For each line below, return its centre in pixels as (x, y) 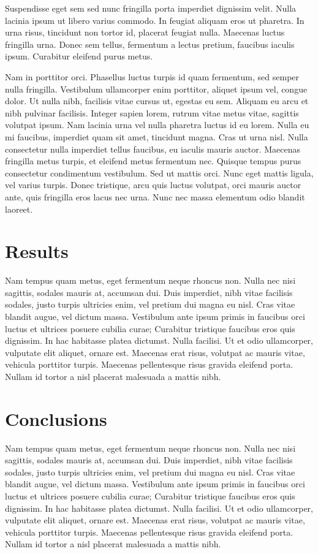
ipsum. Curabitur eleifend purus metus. (79, 56)
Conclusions (56, 418)
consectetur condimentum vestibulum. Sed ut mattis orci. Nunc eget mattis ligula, (159, 173)
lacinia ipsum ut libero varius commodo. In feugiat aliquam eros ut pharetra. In (155, 20)
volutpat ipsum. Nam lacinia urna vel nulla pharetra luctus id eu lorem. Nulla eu (157, 125)
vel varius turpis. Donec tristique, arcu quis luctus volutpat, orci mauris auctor (153, 185)
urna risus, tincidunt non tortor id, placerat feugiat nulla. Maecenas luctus (145, 32)
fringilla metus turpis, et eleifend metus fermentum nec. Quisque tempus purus (153, 161)
